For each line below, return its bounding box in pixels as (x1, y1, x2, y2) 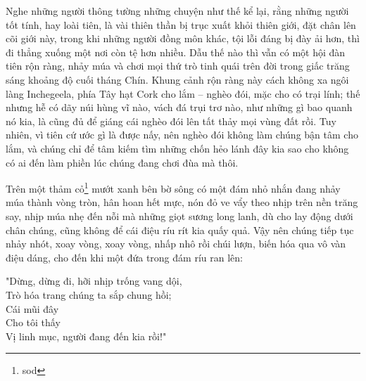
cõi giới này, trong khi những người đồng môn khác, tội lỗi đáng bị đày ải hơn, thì (6, 31, 360, 46)
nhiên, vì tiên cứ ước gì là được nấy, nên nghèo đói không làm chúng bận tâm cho (6, 127, 358, 142)
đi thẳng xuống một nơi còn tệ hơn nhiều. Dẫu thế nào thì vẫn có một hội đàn (6, 44, 346, 59)
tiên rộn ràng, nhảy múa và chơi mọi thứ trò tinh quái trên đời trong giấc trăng (6, 58, 350, 73)
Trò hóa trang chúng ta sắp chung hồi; (6, 287, 172, 302)
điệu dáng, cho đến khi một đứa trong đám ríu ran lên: (6, 250, 243, 264)
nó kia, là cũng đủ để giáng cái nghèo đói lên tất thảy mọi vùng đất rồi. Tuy (6, 113, 336, 128)
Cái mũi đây (6, 301, 59, 316)
